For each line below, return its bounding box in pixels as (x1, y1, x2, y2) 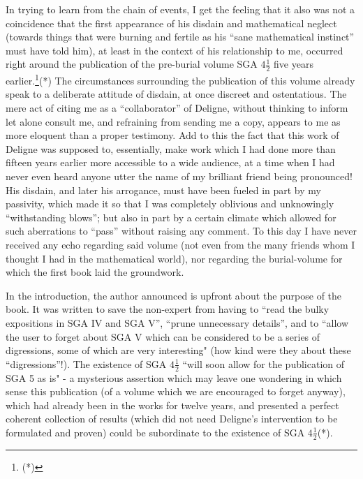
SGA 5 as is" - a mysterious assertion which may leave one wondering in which (6, 370, 342, 385)
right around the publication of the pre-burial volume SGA (6, 57, 258, 71)
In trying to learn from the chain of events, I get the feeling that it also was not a (6, 2, 355, 16)
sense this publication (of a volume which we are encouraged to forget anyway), (6, 384, 346, 399)
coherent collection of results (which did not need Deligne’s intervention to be (6, 411, 338, 426)
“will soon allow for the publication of (182, 356, 345, 371)
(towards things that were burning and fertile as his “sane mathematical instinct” (6, 29, 355, 44)
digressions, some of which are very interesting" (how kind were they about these (6, 343, 351, 358)
